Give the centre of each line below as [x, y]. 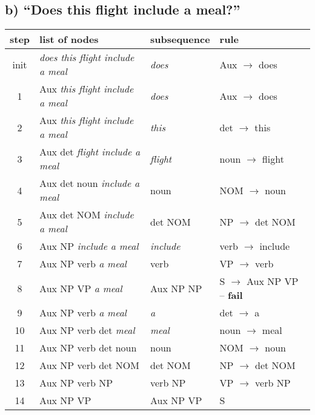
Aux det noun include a [90, 183]
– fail [231, 295]
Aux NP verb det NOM [89, 365]
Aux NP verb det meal [87, 330]
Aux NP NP [176, 288]
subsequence [180, 39]
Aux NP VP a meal [81, 288]
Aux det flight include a [90, 152]
